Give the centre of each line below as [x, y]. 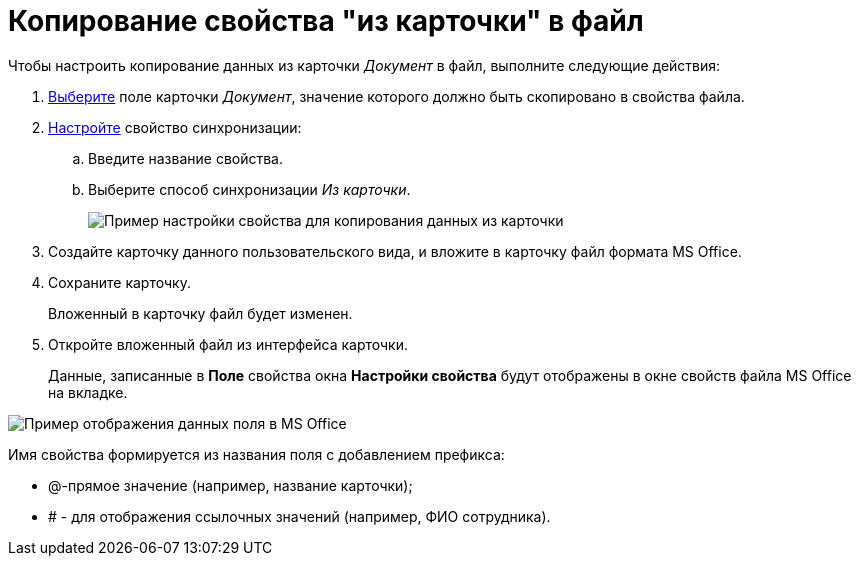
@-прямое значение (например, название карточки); [230, 485]
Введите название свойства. [186, 158]
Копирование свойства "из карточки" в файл [326, 21]
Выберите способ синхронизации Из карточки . [249, 189]
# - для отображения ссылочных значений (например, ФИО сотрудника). [299, 516]
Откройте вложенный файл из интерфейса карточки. [228, 344]
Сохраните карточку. [119, 282]
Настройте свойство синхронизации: [175, 127]
